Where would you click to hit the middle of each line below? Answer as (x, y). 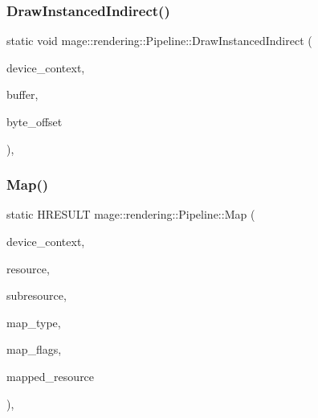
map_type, (34, 322)
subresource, (37, 295)
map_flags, (34, 349)
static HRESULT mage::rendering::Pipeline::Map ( (131, 214)
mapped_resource (51, 376)
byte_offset (35, 121)
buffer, (22, 94)
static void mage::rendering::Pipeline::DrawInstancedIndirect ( (159, 41)
